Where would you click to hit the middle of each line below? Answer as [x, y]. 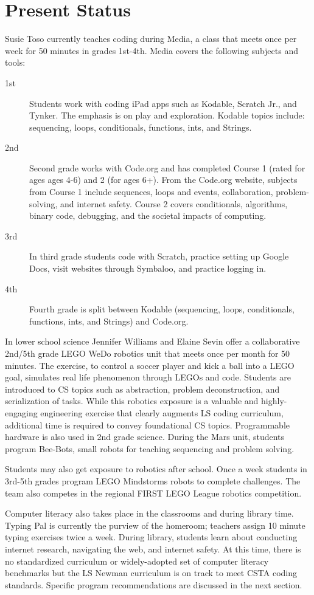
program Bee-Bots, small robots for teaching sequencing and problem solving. [150, 448]
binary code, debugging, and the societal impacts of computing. [148, 215]
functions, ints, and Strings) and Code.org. [109, 321]
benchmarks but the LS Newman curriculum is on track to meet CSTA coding [151, 573]
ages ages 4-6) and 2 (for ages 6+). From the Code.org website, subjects [163, 180]
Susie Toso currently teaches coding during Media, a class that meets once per [151, 39]
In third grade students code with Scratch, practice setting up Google [159, 256]
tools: [15, 62]
